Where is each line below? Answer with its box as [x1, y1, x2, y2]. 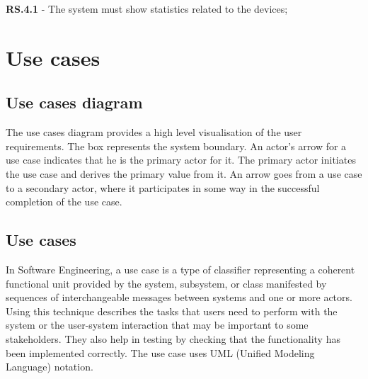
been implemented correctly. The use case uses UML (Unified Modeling [6, 345, 315, 360]
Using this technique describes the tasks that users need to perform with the [6, 303, 338, 318]
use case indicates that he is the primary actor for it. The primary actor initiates [6, 152, 356, 167]
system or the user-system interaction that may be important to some [6, 317, 309, 332]
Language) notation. [6, 359, 93, 374]
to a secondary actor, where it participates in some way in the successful [6, 180, 320, 195]
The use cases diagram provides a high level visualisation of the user [6, 125, 302, 140]
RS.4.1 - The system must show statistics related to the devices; [6, 1, 288, 16]
